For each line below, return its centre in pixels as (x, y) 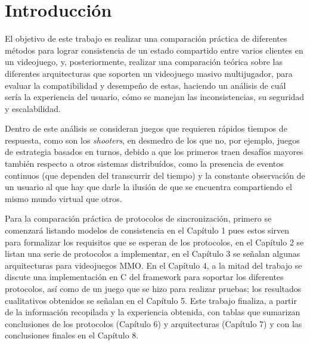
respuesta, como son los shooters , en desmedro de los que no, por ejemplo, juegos (152, 140)
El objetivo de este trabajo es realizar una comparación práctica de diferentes (146, 38)
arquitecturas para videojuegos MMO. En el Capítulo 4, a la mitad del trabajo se (154, 265)
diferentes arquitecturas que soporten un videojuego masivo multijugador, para (149, 73)
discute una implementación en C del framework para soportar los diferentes (144, 277)
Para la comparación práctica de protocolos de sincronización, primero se (138, 218)
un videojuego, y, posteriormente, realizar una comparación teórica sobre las (144, 62)
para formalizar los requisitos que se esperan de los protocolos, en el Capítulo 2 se (154, 242)
